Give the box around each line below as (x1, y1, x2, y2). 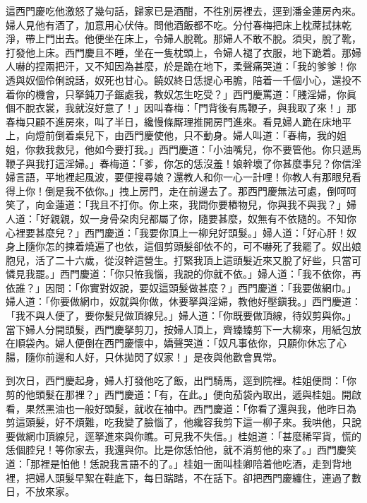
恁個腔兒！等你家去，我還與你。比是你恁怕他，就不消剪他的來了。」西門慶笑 (6, 442, 356, 457)
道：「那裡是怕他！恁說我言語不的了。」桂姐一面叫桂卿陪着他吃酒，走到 (6, 456, 332, 471)
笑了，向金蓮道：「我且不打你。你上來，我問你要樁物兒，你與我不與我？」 (6, 197, 347, 212)
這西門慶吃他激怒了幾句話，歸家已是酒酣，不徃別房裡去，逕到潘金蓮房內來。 (6, 4, 361, 18)
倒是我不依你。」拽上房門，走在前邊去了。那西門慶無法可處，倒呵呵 (44, 183, 356, 198)
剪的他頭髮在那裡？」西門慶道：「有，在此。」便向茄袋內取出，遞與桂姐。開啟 (6, 387, 361, 402)
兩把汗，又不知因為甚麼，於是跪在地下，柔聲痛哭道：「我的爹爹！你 (44, 59, 356, 73)
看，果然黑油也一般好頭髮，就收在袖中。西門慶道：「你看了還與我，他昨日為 (6, 401, 356, 415)
